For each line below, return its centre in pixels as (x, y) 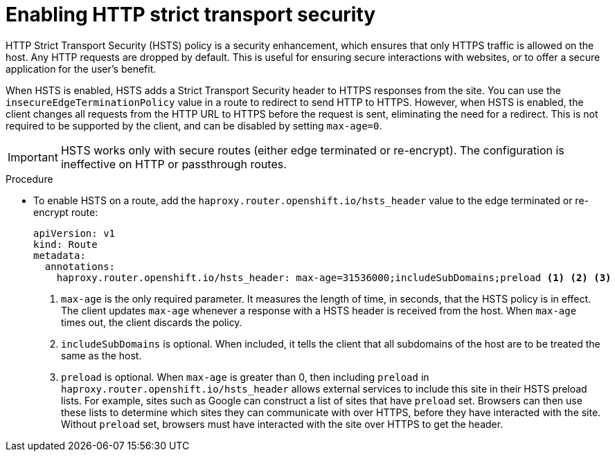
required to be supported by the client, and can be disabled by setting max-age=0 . (194, 125)
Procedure (29, 179)
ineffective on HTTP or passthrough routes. (173, 164)
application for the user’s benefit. (81, 69)
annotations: (80, 266)
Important (33, 157)
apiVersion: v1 (74, 233)
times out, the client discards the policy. (152, 322)
